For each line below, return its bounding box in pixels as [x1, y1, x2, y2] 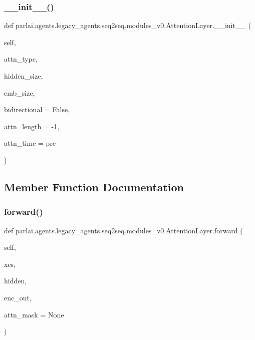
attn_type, [4, 54, 38, 64]
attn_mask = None [4, 309, 64, 319]
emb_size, [4, 87, 35, 98]
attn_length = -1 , [4, 121, 60, 131]
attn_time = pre [4, 138, 56, 148]
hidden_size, [4, 71, 43, 81]
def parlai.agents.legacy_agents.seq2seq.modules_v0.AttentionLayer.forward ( [4, 225, 243, 235]
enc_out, [4, 292, 32, 302]
